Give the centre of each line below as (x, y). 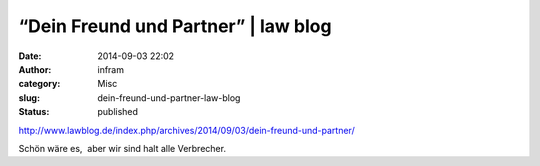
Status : (34, 112)
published (118, 112)
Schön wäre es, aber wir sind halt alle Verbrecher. (122, 148)
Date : (30, 56)
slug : (29, 97)
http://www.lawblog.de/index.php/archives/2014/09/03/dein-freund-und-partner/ (186, 130)
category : (39, 84)
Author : (35, 69)
